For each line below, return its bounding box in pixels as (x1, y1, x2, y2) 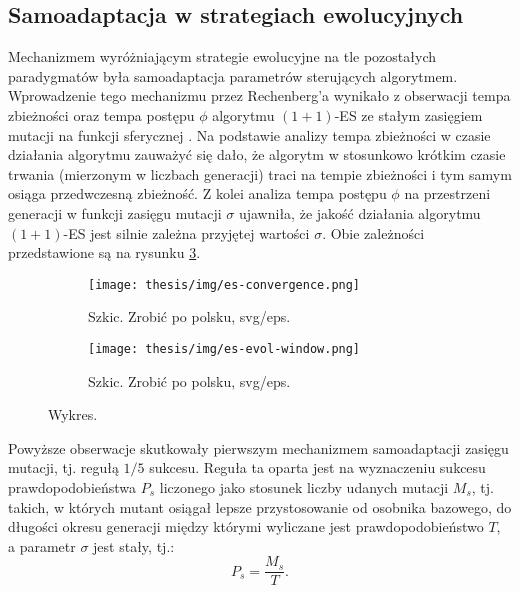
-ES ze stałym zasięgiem (334, 104, 483, 125)
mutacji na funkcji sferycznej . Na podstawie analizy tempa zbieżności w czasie (8, 124, 491, 145)
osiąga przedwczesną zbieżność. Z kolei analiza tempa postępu (8, 183, 387, 204)
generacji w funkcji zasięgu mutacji (8, 202, 222, 223)
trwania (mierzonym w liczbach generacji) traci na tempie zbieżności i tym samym (8, 163, 512, 184)
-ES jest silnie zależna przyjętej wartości (63, 222, 310, 243)
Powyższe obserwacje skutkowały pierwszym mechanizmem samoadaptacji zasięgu (8, 437, 509, 458)
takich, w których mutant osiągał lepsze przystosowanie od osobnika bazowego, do (8, 496, 512, 517)
